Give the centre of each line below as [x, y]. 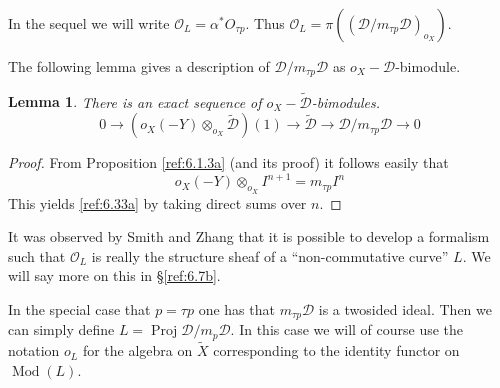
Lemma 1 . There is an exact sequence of [135, 101]
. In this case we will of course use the [347, 329]
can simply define [61, 329]
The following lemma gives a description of [139, 66]
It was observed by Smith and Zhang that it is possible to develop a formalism [249, 236]
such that [37, 255]
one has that [236, 308]
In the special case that [79, 308]
